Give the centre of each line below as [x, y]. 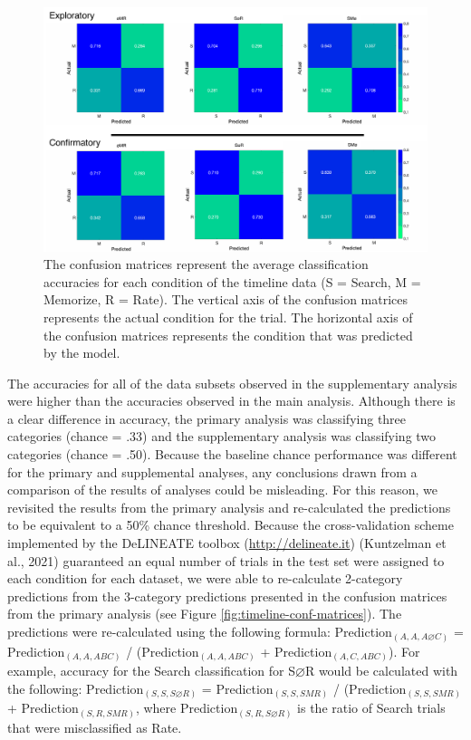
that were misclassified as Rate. [95, 727]
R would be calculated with [381, 671]
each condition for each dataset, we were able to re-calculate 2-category [205, 578]
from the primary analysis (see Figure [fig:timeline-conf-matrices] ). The [205, 614]
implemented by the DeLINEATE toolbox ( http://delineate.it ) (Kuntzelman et [227, 543]
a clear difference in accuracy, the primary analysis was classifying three [207, 418]
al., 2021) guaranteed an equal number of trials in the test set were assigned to [226, 560]
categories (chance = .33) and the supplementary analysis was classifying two [222, 436]
